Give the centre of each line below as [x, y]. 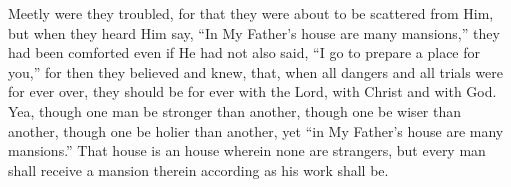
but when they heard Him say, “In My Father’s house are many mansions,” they [254, 32]
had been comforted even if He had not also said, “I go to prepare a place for [244, 52]
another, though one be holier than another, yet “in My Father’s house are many [256, 130]
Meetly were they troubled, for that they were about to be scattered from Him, [251, 13]
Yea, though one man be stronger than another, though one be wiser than [235, 110]
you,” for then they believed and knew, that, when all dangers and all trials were [255, 71]
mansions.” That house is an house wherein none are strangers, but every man [247, 150]
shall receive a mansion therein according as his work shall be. [198, 169]
